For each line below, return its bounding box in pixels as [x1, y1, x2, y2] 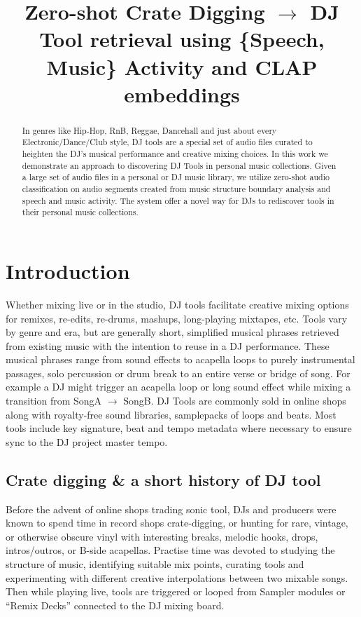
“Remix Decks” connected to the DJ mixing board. [6, 597, 225, 612]
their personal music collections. [22, 206, 139, 218]
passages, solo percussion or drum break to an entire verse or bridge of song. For [6, 365, 351, 380]
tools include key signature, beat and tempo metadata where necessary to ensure [6, 421, 352, 435]
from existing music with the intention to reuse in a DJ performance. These [6, 338, 330, 353]
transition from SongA [6, 393, 102, 408]
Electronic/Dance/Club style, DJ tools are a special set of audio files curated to [22, 136, 313, 148]
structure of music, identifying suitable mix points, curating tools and [6, 557, 304, 571]
